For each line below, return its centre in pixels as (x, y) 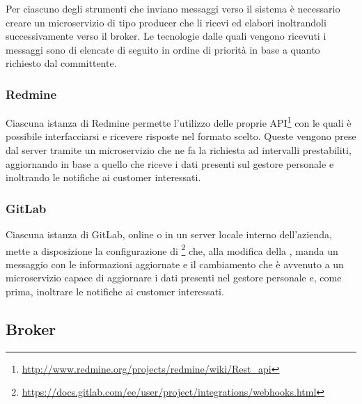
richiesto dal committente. (61, 63)
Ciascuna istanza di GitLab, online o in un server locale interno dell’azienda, (169, 234)
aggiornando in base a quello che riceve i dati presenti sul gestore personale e (170, 163)
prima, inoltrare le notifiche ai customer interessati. (115, 292)
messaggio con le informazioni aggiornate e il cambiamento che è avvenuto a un (175, 264)
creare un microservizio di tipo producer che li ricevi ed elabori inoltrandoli (166, 22)
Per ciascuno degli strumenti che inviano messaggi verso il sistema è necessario (173, 8)
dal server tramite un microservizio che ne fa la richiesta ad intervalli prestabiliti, (179, 150)
